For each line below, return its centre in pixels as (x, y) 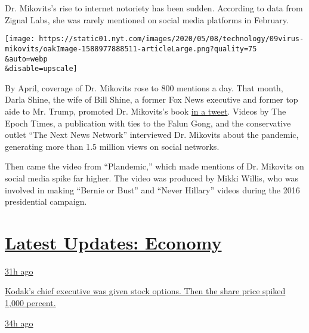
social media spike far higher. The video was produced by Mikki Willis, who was (152, 178)
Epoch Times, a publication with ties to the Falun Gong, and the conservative (148, 123)
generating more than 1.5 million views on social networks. (112, 146)
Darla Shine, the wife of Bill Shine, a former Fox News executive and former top (152, 99)
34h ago (19, 323)
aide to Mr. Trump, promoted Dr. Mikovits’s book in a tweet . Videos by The (146, 111)
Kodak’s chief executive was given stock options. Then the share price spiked (145, 291)
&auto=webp (26, 59)
